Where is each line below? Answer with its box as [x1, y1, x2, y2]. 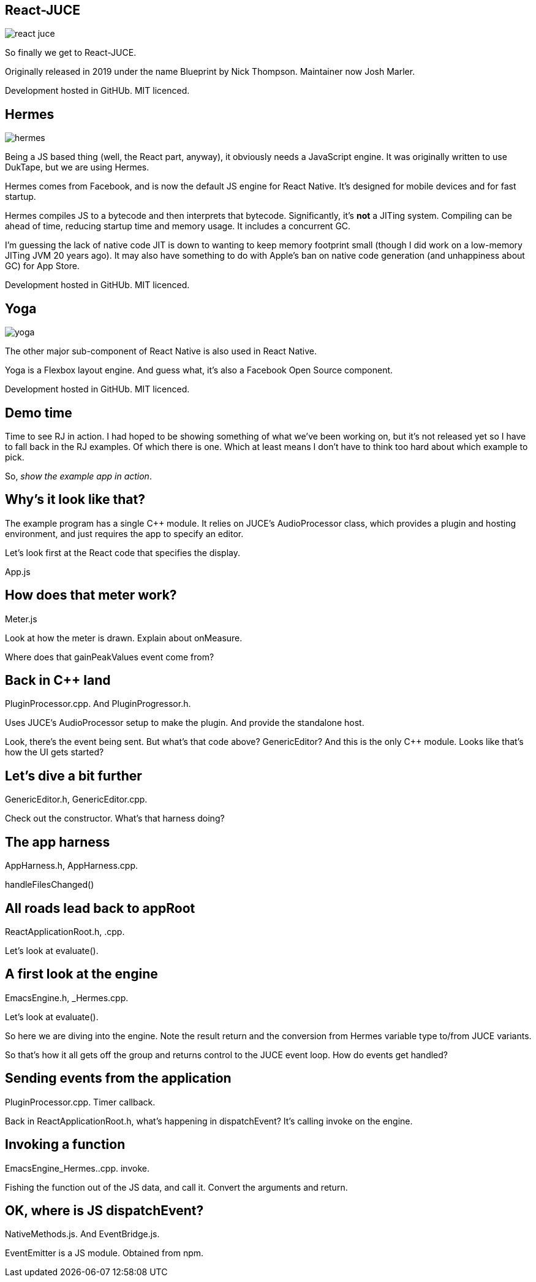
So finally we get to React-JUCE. [5, 47, 137, 58]
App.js [5, 566, 31, 577]
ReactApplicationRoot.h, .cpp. [5, 926, 125, 937]
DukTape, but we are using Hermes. [5, 162, 149, 173]
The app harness [5, 834, 110, 850]
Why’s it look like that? [5, 492, 145, 508]
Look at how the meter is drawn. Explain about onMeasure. [5, 632, 243, 643]
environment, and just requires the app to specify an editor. [5, 528, 244, 539]
